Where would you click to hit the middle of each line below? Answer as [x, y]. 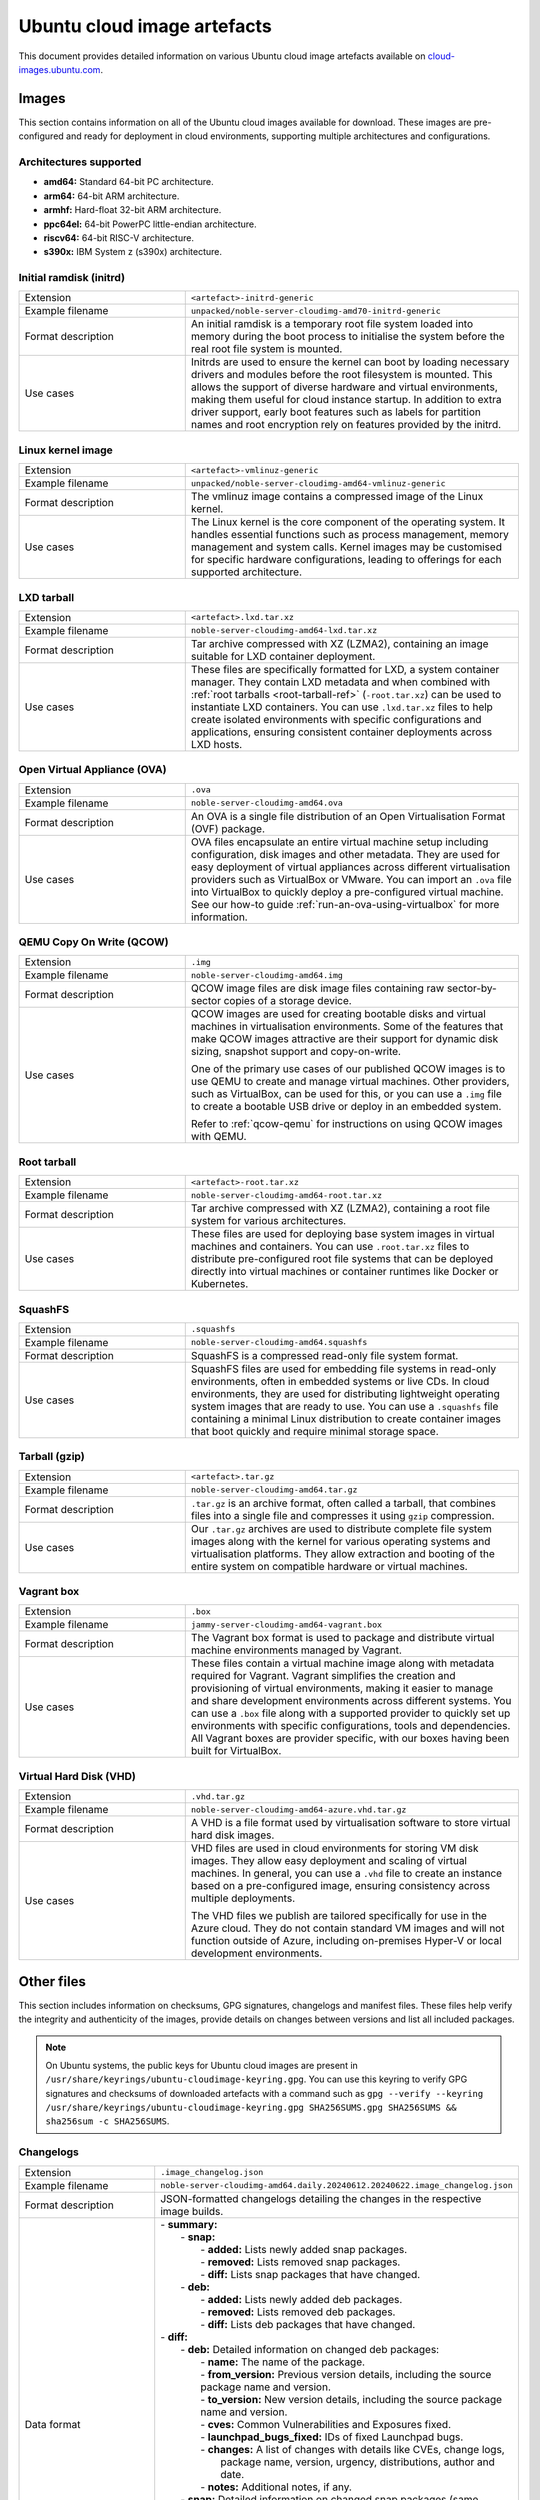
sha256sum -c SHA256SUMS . [107, 2121]
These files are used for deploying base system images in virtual [342, 1234]
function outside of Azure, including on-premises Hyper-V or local [346, 1941]
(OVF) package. [227, 828]
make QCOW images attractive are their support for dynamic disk [344, 1039]
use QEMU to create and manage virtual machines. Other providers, [350, 1082]
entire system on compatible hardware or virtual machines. [329, 1566]
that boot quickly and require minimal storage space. [314, 1431]
